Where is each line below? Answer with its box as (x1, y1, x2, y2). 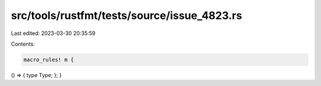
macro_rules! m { (23, 56, 74, 63)
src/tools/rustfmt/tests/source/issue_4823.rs (11, 9, 243, 22)
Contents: (11, 40, 35, 47)
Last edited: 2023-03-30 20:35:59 (11, 30, 96, 37)
